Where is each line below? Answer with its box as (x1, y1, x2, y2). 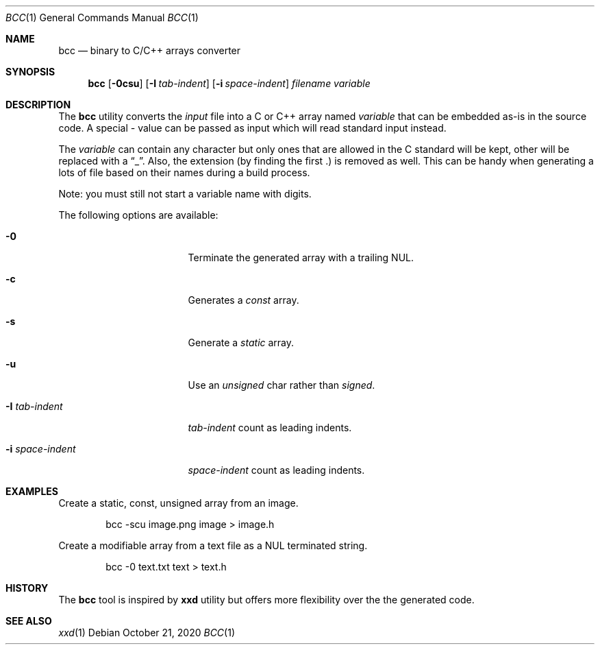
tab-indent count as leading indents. (188, 422, 352, 433)
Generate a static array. (188, 337, 295, 348)
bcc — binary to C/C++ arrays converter (58, 45, 241, 56)
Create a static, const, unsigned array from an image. (58, 497, 299, 509)
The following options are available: (58, 209, 218, 221)
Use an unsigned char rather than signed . (188, 379, 375, 391)
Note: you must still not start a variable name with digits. (58, 188, 312, 200)
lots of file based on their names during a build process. (58, 167, 310, 178)
